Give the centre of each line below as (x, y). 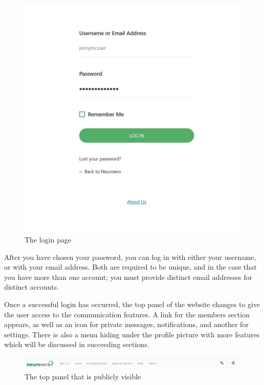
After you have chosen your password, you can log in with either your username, (130, 257)
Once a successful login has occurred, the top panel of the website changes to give (132, 304)
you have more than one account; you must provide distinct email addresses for (128, 277)
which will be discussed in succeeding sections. (77, 344)
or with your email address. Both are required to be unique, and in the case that (130, 267)
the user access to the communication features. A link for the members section (127, 314)
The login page (48, 240)
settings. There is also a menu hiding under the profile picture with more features (132, 334)
